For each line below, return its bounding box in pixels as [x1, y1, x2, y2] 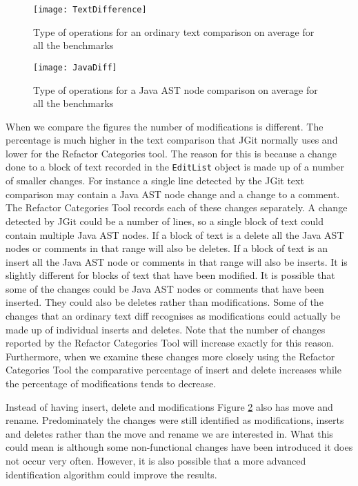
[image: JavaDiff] [33, 62, 117, 72]
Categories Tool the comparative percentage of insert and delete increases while [6, 362, 341, 377]
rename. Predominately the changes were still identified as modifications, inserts [6, 413, 344, 427]
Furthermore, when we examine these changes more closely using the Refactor [6, 349, 335, 363]
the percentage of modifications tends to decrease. [6, 376, 217, 391]
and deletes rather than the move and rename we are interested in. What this [6, 426, 333, 440]
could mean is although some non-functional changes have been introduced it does [6, 440, 353, 454]
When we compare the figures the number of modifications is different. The [6, 119, 324, 133]
